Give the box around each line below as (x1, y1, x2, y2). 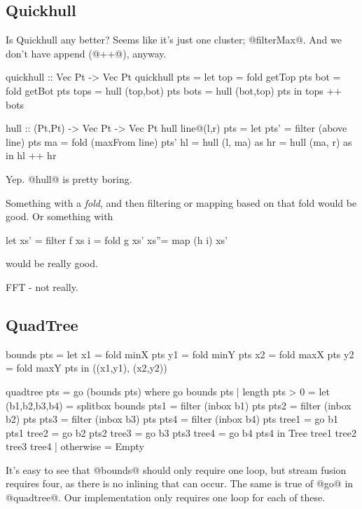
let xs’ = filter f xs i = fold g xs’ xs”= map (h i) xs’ (6, 232, 228, 247)
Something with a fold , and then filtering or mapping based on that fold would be (6, 195, 357, 210)
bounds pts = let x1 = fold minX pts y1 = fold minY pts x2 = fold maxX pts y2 (6, 346, 354, 361)
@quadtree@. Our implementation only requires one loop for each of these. (6, 490, 326, 505)
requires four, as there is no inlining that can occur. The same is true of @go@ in (6, 476, 354, 491)
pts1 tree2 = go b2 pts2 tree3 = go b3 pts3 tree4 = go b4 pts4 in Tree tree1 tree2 (6, 425, 356, 440)
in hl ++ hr (6, 148, 57, 163)
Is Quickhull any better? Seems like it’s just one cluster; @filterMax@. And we (6, 32, 342, 47)
